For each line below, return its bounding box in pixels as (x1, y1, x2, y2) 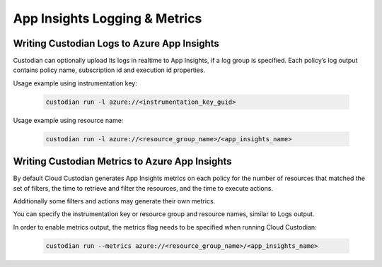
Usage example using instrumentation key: (13, 78, 138, 88)
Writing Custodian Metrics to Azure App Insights (13, 155, 233, 167)
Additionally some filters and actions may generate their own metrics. (13, 197, 216, 206)
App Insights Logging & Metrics (13, 11, 202, 26)
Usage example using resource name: (13, 116, 124, 124)
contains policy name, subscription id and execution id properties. (13, 66, 205, 74)
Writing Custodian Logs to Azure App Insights (13, 37, 219, 49)
